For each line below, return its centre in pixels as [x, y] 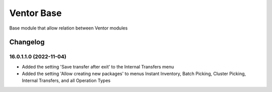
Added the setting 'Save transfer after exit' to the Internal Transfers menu [98, 66]
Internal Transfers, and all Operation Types [66, 80]
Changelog [27, 42]
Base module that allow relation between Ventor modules [69, 28]
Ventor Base [36, 13]
